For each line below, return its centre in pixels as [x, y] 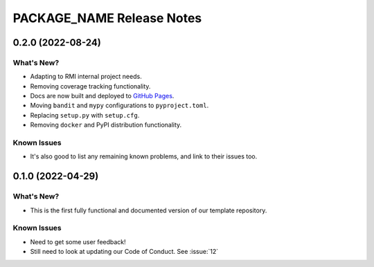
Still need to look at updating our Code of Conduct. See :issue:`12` [124, 252]
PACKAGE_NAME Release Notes [107, 18]
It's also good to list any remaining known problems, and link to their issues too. [144, 156]
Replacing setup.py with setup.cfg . [85, 115]
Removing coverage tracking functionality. [90, 86]
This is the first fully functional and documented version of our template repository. [149, 210]
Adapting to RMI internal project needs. [86, 77]
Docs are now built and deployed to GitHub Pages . [102, 96]
